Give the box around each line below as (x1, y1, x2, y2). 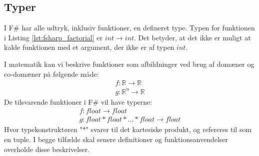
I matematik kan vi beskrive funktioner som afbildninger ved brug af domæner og (4, 58, 254, 69)
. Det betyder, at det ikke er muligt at (134, 32, 251, 42)
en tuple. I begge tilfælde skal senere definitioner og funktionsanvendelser (4, 134, 228, 144)
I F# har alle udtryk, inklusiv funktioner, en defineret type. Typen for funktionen (4, 22, 255, 33)
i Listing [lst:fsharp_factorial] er (4, 32, 102, 42)
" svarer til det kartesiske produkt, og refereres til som (85, 124, 252, 135)
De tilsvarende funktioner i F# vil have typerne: (4, 96, 152, 107)
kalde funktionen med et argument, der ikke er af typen (4, 42, 174, 52)
